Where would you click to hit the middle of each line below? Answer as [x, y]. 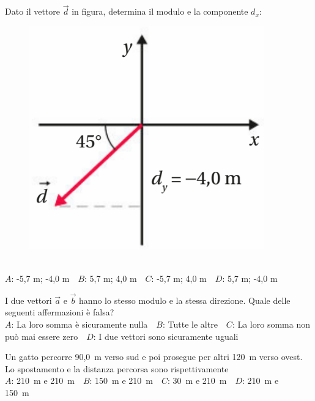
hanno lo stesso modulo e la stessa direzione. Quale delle [185, 300]
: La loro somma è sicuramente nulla [80, 324]
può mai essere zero [42, 336]
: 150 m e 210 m [121, 381]
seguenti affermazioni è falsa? [60, 312]
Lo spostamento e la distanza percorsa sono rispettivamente [117, 368]
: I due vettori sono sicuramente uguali [166, 336]
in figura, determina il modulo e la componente [160, 11]
